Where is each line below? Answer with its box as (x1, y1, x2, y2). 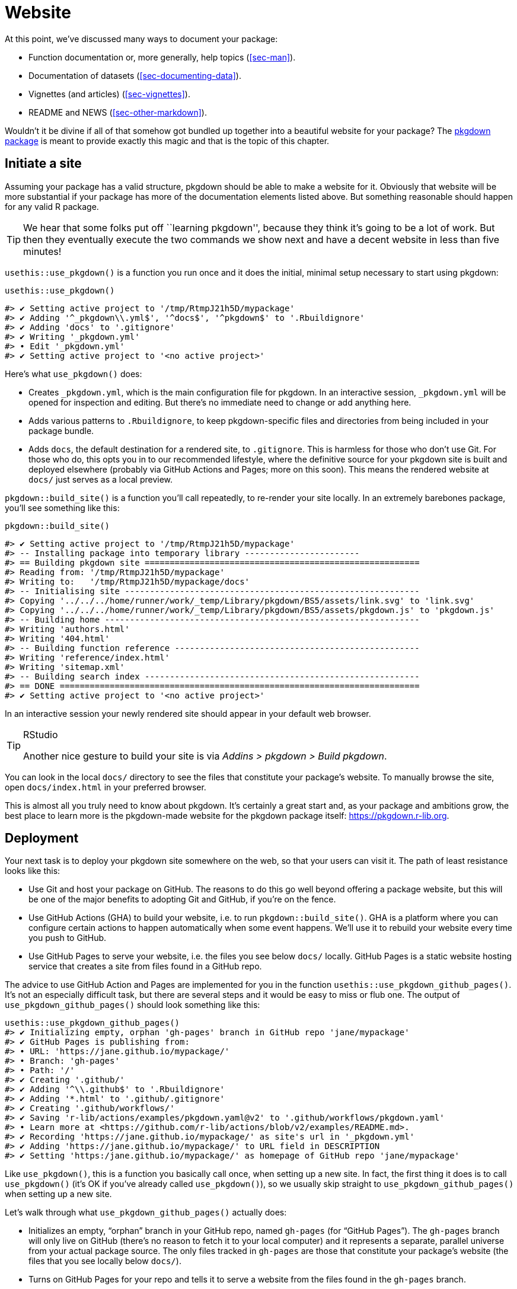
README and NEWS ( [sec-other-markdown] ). (28, 107, 207, 117)
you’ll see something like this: (5, 502, 120, 513)
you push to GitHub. (28, 933, 107, 943)
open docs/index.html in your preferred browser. (5, 781, 206, 792)
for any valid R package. (5, 201, 99, 212)
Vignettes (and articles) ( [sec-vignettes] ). (28, 88, 190, 99)
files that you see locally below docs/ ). (28, 1256, 181, 1266)
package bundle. (28, 425, 94, 436)
